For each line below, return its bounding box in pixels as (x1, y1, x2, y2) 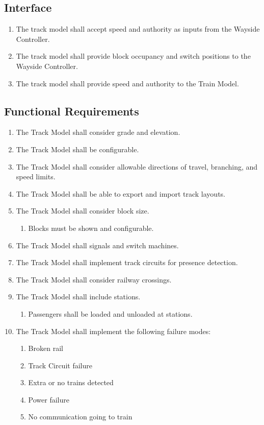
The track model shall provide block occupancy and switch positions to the (16, 51, 251, 61)
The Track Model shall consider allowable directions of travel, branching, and (16, 161, 258, 172)
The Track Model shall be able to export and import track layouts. (16, 188, 226, 199)
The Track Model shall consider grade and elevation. (16, 127, 180, 137)
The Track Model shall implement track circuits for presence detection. (16, 257, 238, 268)
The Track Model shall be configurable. (16, 144, 139, 154)
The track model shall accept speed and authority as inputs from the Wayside (16, 23, 260, 34)
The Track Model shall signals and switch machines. (16, 240, 179, 250)
